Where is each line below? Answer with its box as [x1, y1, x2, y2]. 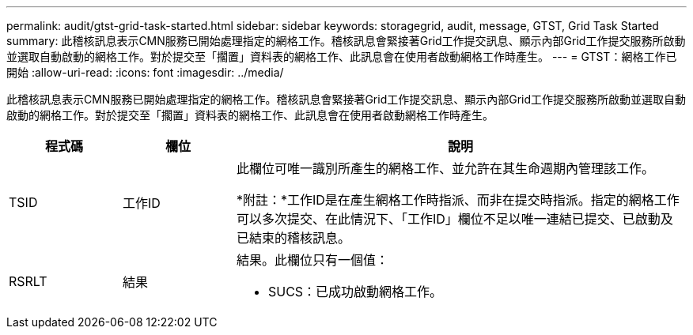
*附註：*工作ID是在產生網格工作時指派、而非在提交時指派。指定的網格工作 [236, 192, 680, 208]
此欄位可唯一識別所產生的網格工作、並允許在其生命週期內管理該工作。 [236, 160, 654, 176]
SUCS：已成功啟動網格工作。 [267, 284, 443, 299]
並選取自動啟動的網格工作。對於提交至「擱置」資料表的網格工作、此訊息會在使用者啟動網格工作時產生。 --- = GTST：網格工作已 [6, 50, 677, 63]
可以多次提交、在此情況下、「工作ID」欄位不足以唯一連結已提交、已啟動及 [236, 211, 673, 227]
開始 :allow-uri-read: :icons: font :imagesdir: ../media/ [6, 66, 284, 79]
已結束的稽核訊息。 [236, 230, 350, 246]
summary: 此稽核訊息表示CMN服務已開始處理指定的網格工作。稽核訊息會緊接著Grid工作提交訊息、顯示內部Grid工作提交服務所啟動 [6, 34, 686, 47]
